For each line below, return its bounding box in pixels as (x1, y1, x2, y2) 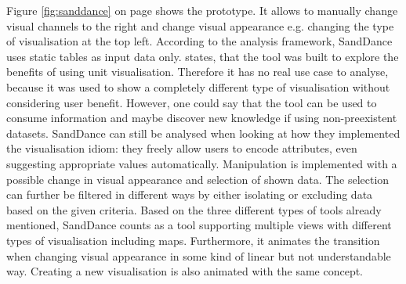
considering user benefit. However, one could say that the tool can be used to (6, 94, 377, 110)
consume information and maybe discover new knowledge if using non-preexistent (6, 110, 397, 126)
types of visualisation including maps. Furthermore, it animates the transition (6, 232, 380, 248)
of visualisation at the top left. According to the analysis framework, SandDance (6, 33, 393, 49)
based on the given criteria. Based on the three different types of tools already (6, 201, 382, 217)
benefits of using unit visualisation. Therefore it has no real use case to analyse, (6, 63, 389, 80)
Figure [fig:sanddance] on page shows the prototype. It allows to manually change (6, 2, 398, 18)
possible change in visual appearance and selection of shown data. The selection (6, 171, 390, 187)
